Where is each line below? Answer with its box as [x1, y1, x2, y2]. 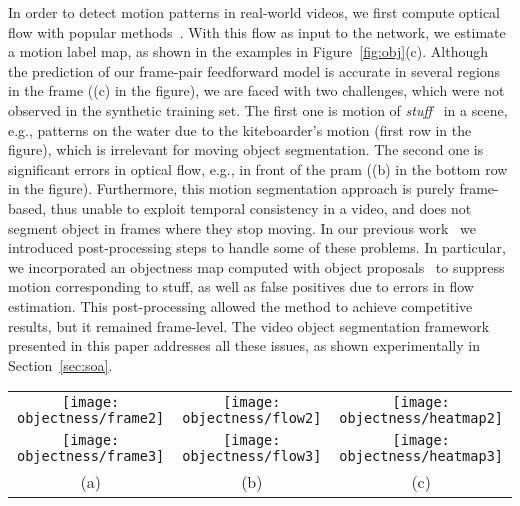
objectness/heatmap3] [339, 448, 504, 465]
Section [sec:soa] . [8, 354, 113, 375]
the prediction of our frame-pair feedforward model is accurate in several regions [8, 60, 501, 81]
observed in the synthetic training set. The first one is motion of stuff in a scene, [8, 99, 508, 120]
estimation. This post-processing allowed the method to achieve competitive [8, 295, 473, 316]
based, [8, 197, 47, 218]
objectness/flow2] [182, 410, 322, 427]
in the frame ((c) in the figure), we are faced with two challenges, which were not [8, 80, 505, 101]
